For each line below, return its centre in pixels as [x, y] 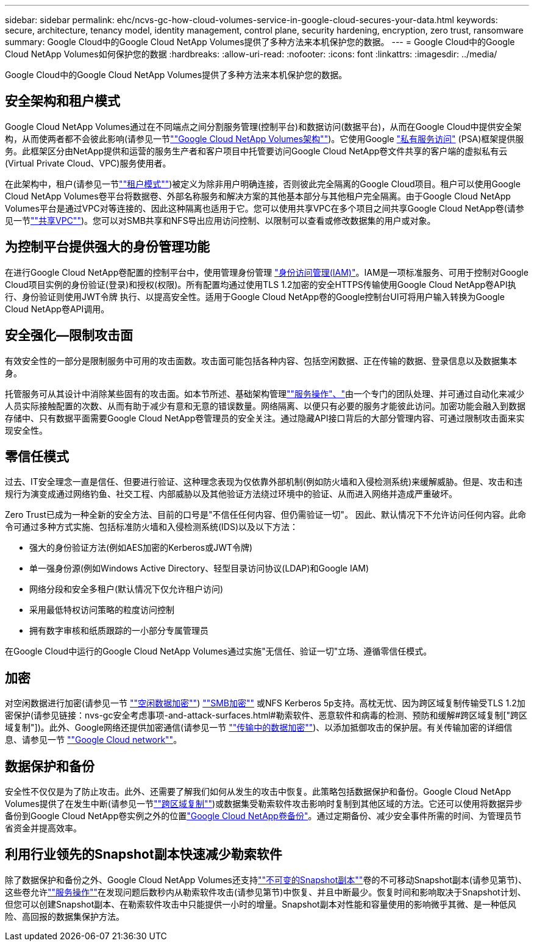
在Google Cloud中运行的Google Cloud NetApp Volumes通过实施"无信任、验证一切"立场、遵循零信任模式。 [219, 651]
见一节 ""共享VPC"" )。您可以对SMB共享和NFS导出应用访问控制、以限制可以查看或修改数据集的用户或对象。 [220, 220]
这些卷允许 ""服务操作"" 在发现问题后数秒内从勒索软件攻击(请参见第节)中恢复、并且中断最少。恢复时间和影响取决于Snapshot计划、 [265, 892]
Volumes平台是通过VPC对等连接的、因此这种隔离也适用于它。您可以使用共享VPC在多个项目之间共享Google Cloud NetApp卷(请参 [265, 208]
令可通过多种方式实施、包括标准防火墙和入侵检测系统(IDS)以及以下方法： [152, 527]
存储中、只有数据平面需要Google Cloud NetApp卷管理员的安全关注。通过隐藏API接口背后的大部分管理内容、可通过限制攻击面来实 [265, 418]
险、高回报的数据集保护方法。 [65, 916]
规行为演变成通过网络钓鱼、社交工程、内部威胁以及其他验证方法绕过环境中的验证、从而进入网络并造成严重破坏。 [231, 494]
